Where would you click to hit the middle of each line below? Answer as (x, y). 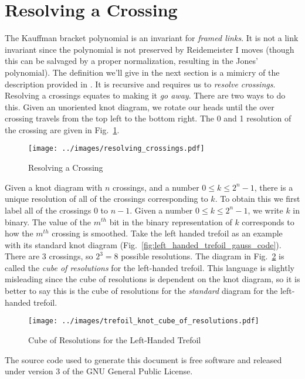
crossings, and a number (156, 187)
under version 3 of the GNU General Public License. (99, 371)
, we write (265, 210)
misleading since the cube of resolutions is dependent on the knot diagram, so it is (152, 279)
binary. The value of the (48, 221)
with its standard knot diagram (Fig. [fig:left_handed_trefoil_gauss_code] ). (143, 244)
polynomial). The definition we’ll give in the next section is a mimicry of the (142, 72)
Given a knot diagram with (54, 187)
